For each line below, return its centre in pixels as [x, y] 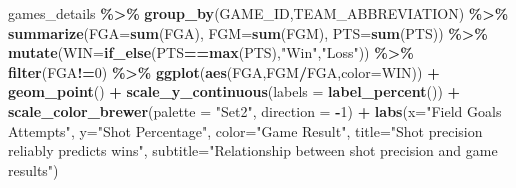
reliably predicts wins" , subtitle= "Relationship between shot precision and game [253, 150]
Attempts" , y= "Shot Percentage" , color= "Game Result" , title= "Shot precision [245, 130]
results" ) [33, 169]
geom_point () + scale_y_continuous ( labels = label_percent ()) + [234, 91]
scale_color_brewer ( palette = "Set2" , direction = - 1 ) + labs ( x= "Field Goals [255, 110]
